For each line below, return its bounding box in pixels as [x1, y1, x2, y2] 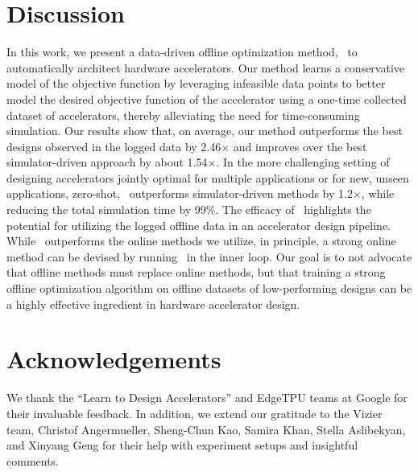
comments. [6, 452, 60, 469]
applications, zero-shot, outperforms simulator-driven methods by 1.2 [6, 185, 353, 202]
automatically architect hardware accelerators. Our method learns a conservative [6, 59, 405, 76]
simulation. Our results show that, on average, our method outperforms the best [6, 122, 403, 139]
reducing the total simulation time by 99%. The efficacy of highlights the [6, 201, 371, 218]
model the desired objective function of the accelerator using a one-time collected [6, 90, 407, 107]
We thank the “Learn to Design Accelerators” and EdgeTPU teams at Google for [6, 389, 408, 406]
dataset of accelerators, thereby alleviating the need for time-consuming [6, 106, 360, 123]
